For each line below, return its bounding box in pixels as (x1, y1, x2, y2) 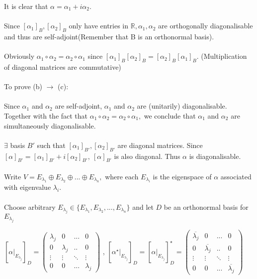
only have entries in (69, 20, 129, 31)
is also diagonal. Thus (114, 150, 180, 161)
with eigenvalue (4, 182, 51, 192)
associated (220, 171, 252, 181)
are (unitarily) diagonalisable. (137, 101, 227, 111)
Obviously (4, 51, 35, 61)
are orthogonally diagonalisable (158, 20, 253, 31)
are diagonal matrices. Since (117, 139, 203, 150)
